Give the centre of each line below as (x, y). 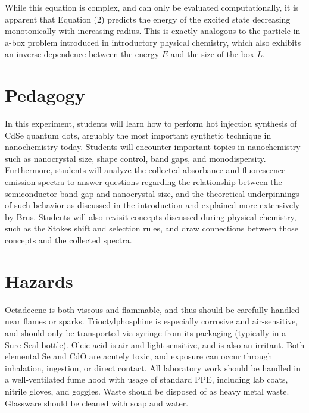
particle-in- (283, 31)
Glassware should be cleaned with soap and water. (97, 403)
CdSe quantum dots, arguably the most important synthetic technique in (138, 135)
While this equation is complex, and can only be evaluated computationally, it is (152, 7)
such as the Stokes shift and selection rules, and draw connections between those (152, 228)
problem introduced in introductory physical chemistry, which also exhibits (164, 42)
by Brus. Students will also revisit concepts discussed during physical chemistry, (151, 216)
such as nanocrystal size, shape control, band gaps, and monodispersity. (135, 158)
